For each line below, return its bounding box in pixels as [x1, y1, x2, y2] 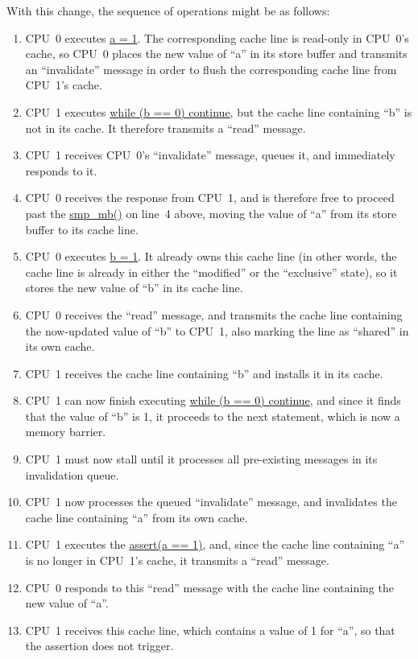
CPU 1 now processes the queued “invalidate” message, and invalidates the [25, 493, 397, 510]
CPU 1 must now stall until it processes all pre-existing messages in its [25, 451, 378, 467]
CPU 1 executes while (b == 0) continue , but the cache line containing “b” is [25, 103, 412, 120]
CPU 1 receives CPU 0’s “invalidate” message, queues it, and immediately [25, 146, 395, 163]
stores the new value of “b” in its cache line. [25, 279, 243, 296]
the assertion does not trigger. [25, 637, 174, 654]
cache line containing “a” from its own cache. [25, 509, 248, 525]
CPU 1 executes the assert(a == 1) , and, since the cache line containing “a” [25, 536, 405, 553]
